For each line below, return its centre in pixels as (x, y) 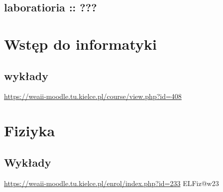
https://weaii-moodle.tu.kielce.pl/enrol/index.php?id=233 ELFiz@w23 (111, 183)
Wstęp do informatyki (80, 44)
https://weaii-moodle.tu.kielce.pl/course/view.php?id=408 (93, 96)
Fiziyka (30, 131)
